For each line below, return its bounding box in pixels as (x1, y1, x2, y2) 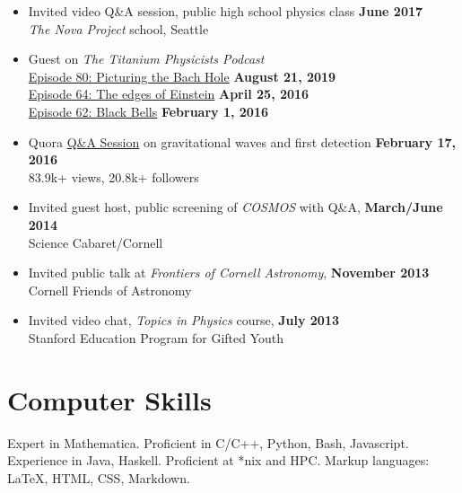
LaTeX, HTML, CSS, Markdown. (7, 468, 190, 487)
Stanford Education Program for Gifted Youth (28, 328, 284, 347)
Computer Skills (7, 381, 212, 418)
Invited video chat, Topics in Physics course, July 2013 (28, 311, 339, 330)
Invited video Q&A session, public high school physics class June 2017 (28, 2, 423, 20)
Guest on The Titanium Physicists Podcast (28, 49, 265, 68)
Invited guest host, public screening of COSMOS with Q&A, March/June (28, 198, 443, 216)
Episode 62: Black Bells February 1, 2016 (28, 101, 269, 120)
